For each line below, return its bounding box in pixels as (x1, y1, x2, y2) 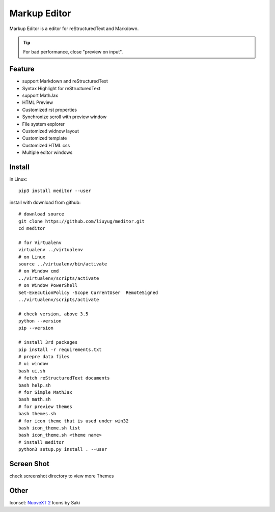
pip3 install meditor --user (18, 188, 91, 194)
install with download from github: (9, 199, 81, 205)
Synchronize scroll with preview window (22, 114, 107, 120)
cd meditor (18, 226, 46, 231)
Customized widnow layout (22, 128, 79, 134)
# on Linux (18, 254, 46, 260)
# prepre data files (18, 354, 70, 360)
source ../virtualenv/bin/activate (18, 261, 107, 267)
